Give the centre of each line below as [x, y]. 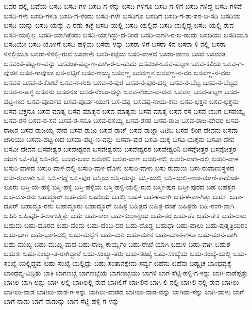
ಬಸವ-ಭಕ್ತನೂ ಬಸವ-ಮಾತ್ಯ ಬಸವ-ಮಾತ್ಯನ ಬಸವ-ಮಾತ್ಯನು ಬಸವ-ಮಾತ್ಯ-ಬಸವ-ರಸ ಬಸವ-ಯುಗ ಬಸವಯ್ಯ [124, 111]
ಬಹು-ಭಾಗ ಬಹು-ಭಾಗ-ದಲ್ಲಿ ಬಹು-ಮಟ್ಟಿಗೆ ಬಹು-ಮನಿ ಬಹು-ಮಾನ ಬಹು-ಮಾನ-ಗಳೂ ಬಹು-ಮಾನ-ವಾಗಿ [121, 234]
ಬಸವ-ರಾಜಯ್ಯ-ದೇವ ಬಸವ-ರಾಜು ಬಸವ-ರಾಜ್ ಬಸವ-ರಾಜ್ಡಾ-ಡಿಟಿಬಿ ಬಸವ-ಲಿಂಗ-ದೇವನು [121, 129]
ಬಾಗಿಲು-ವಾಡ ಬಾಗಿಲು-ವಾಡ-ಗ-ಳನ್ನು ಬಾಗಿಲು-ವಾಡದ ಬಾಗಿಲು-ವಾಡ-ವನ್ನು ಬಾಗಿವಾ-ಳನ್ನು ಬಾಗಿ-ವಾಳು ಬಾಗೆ [124, 291]
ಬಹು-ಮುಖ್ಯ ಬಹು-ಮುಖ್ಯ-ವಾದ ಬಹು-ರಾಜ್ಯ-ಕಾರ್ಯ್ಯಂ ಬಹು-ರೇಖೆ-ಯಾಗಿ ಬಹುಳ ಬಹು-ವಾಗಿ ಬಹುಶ [117, 244]
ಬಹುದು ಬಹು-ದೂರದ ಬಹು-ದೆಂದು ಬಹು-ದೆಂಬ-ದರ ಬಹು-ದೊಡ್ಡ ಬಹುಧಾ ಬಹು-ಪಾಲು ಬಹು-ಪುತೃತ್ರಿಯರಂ [126, 225]
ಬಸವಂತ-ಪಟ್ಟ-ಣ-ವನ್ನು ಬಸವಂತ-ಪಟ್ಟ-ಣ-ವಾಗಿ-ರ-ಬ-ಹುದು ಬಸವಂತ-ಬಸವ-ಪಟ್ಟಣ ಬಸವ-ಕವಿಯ [113, 63]
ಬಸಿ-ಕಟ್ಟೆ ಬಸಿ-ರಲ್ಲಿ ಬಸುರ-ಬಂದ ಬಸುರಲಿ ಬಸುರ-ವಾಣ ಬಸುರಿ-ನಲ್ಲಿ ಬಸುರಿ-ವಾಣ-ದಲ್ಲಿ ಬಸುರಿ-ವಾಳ [129, 158]
